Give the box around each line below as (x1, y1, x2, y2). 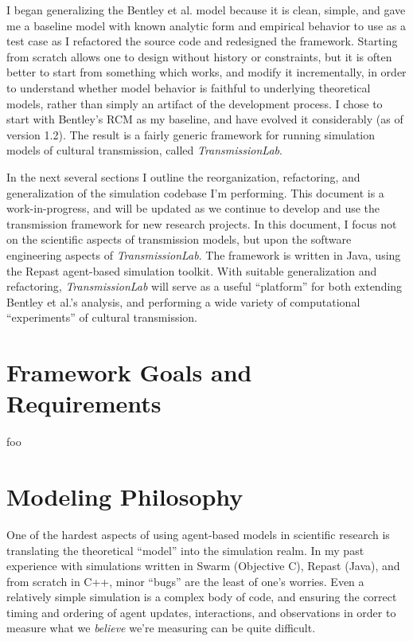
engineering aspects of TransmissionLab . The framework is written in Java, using (6, 246, 401, 263)
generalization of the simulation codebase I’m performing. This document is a (6, 184, 384, 201)
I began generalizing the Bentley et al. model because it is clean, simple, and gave (6, 2, 406, 18)
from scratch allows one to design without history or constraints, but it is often (6, 48, 392, 64)
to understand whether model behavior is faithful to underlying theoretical (6, 79, 371, 96)
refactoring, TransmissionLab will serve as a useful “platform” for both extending (6, 278, 403, 295)
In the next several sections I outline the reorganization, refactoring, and (6, 168, 360, 185)
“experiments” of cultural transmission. (6, 309, 197, 326)
